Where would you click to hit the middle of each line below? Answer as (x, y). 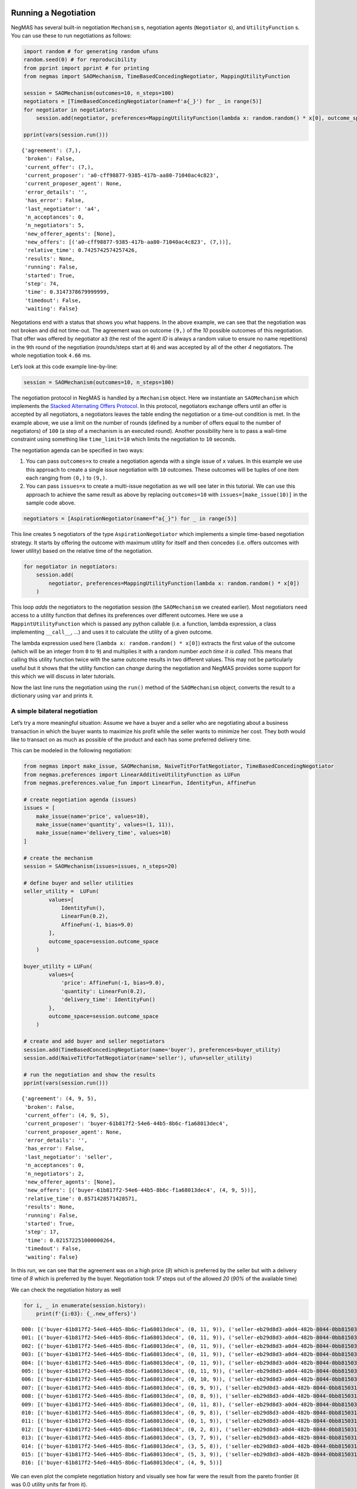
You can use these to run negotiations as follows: (71, 35)
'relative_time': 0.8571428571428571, (81, 1198)
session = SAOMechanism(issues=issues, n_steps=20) (101, 866)
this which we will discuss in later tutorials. (63, 677)
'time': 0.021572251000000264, (70, 1240)
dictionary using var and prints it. (52, 696)
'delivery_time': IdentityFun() (108, 1000)
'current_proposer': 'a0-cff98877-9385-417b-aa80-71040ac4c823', (122, 175)
